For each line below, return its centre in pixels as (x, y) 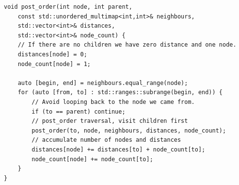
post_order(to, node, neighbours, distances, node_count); (129, 130)
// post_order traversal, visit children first (110, 121)
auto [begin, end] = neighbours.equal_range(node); (103, 83)
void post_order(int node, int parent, (68, 7)
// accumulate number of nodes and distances (106, 140)
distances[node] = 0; (52, 54)
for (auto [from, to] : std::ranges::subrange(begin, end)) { (120, 92)
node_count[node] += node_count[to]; (92, 159)
